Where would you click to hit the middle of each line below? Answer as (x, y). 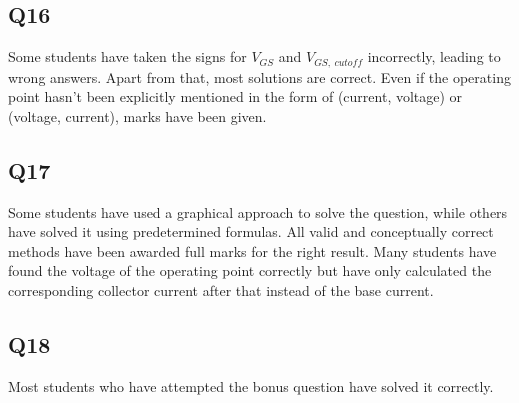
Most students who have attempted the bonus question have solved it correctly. (251, 385)
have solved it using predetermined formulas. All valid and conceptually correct (251, 231)
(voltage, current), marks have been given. (137, 115)
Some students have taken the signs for (127, 56)
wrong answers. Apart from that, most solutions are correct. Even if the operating (259, 76)
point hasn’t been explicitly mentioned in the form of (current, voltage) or (235, 96)
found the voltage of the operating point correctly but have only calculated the (250, 270)
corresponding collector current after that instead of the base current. (221, 290)
